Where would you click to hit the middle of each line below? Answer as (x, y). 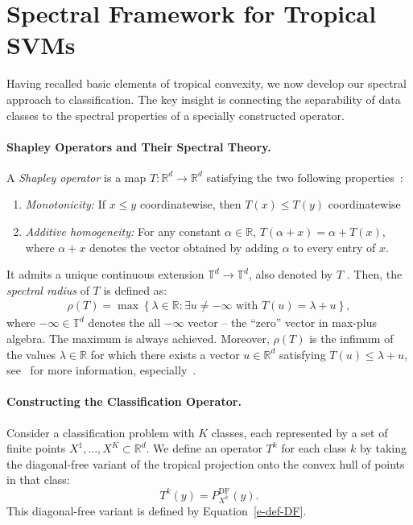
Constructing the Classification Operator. (124, 401)
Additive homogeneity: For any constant (123, 231)
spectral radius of (48, 289)
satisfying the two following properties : (305, 177)
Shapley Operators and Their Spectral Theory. (139, 146)
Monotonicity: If (65, 204)
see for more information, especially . (101, 370)
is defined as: (135, 289)
